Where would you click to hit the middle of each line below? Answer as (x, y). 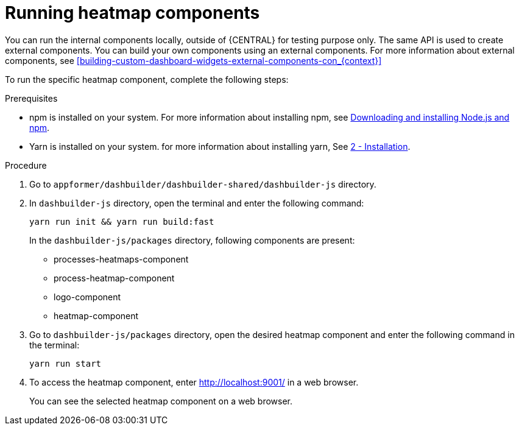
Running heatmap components (132, 13)
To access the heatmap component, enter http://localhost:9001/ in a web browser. (194, 382)
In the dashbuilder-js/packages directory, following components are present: (192, 240)
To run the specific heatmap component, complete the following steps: (147, 79)
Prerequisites (31, 98)
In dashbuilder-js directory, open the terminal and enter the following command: (197, 203)
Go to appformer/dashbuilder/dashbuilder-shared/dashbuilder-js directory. (203, 184)
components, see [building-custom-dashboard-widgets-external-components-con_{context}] (193, 60)
